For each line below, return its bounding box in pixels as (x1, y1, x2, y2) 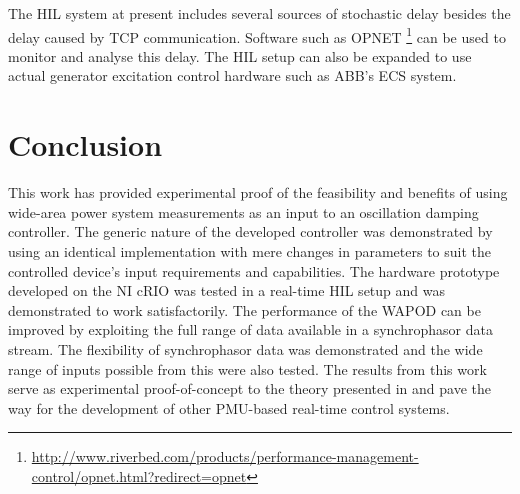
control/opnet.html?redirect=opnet (31, 465, 247, 486)
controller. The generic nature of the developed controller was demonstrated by (8, 221, 493, 242)
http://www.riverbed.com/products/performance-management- (31, 446, 419, 467)
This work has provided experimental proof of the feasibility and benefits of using (8, 182, 508, 203)
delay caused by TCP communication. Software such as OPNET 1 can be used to (8, 23, 506, 47)
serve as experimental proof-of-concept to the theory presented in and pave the (8, 378, 492, 399)
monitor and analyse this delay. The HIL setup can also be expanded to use (8, 45, 472, 66)
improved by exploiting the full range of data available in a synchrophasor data (8, 319, 493, 340)
